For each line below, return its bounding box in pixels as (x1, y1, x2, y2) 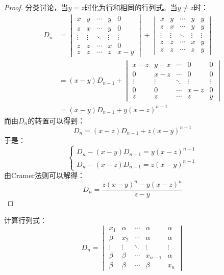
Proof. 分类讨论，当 (4, 2, 68, 12)
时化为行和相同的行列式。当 (84, 2, 178, 12)
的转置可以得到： (28, 115, 85, 126)
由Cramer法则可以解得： (4, 170, 85, 181)
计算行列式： (4, 214, 47, 225)
